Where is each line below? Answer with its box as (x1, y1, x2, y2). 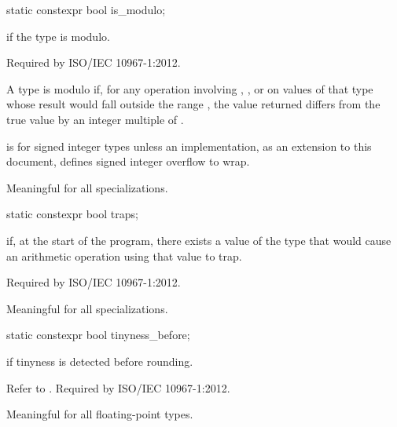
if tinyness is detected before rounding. (6, 352, 193, 369)
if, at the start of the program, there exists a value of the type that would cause (6, 232, 391, 248)
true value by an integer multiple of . (6, 111, 184, 127)
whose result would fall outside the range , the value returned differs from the (6, 96, 380, 112)
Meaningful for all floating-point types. (6, 406, 193, 422)
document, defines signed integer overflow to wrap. (6, 153, 250, 170)
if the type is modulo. (6, 27, 110, 44)
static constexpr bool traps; (6, 206, 138, 222)
